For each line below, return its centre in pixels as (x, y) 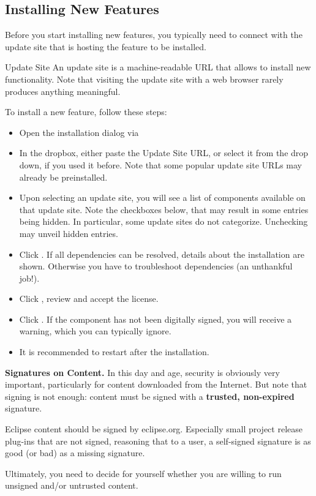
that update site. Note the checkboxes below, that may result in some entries (164, 209)
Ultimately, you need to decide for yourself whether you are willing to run (143, 473)
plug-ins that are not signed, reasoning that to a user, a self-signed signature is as (158, 441)
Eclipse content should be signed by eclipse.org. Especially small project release (154, 429)
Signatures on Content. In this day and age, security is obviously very (142, 372)
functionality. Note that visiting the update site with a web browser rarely (144, 79)
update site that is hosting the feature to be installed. (106, 46)
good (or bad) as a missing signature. (75, 453)
